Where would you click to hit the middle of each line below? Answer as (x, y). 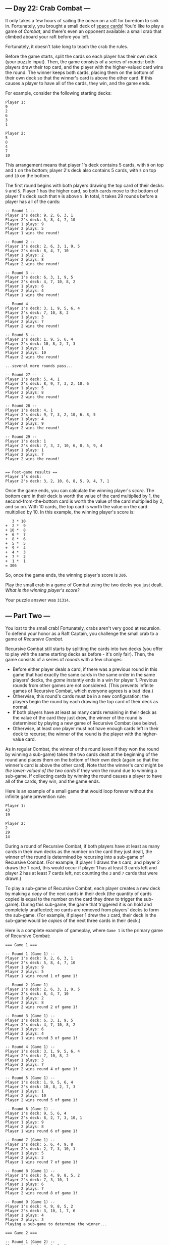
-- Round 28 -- (21, 406)
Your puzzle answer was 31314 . (38, 600)
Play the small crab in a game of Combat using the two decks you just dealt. (84, 585)
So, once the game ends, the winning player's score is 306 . (66, 575)
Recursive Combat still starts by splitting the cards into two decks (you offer (84, 649)
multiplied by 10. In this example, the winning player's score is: (70, 512)
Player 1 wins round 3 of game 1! (42, 1038)
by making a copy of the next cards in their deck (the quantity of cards (79, 894)
